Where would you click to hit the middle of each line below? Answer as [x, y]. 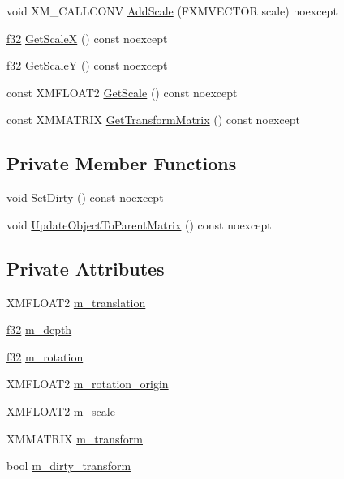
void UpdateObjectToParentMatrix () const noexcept [139, 224]
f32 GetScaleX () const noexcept [87, 38]
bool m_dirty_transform [69, 466]
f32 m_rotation [45, 356]
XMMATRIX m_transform [75, 438]
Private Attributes [86, 268]
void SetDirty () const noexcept [85, 197]
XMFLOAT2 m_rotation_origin [88, 384]
